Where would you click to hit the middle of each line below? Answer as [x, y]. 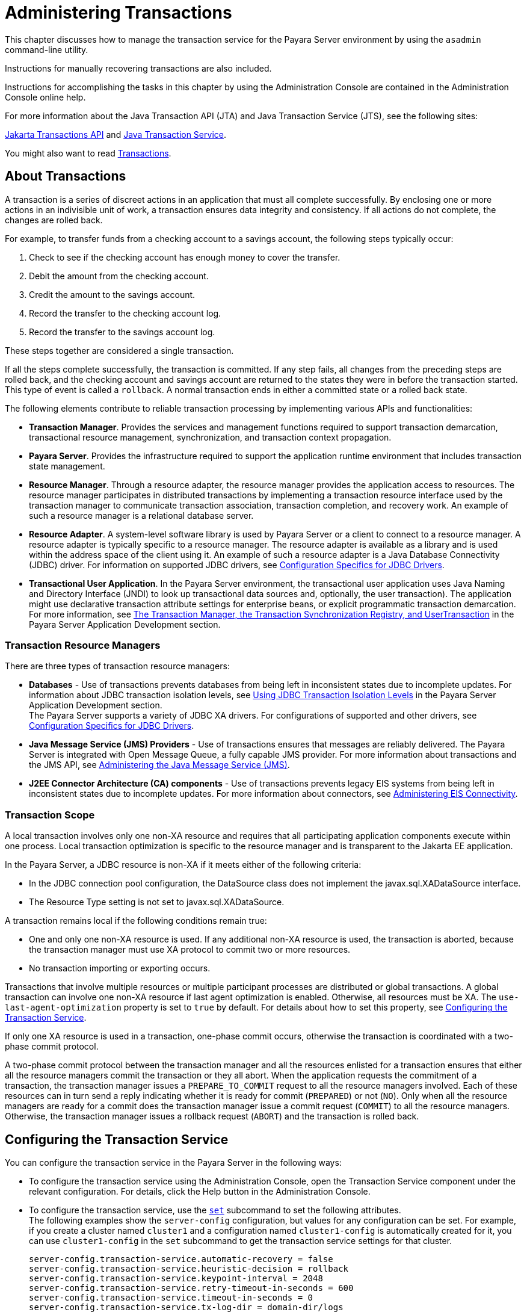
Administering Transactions [119, 13]
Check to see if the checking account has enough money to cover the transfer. [185, 257]
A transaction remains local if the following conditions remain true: [136, 921]
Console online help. [45, 97]
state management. [67, 466]
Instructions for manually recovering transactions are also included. [138, 68]
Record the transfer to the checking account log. [125, 313]
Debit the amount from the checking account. [119, 276]
